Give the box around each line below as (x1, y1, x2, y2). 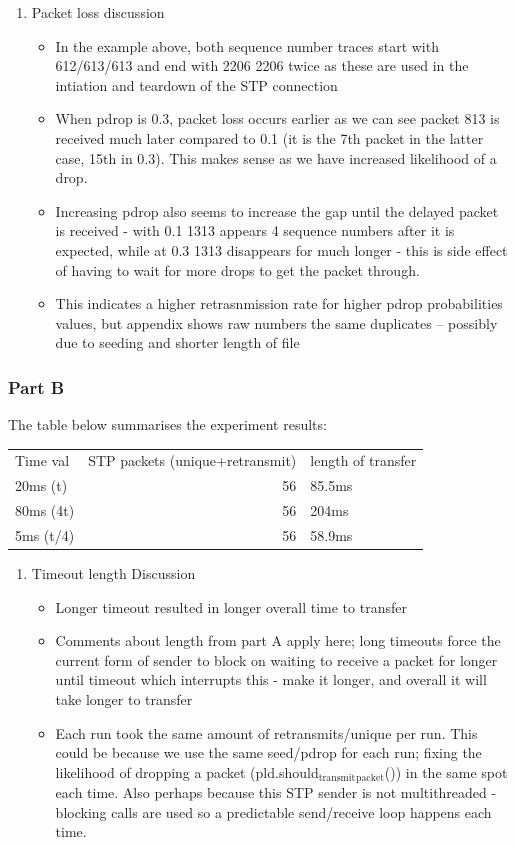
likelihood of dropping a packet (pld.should (55, 761, 319, 782)
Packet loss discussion (31, 2, 165, 22)
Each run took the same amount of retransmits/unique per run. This (55, 722, 478, 743)
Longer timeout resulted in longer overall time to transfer (55, 596, 407, 617)
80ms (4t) (15, 500, 75, 521)
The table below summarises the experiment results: (8, 414, 327, 435)
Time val (15, 450, 70, 471)
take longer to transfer (55, 689, 193, 710)
